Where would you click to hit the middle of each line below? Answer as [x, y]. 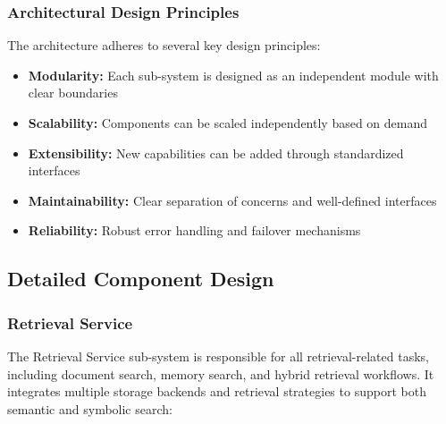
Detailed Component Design [141, 279]
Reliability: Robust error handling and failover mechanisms [194, 230]
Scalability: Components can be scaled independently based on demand [228, 123]
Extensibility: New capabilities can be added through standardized [216, 153]
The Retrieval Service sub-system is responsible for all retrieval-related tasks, [218, 356]
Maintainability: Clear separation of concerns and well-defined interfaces [232, 200]
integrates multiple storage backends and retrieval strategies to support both [217, 391]
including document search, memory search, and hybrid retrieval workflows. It [221, 373]
